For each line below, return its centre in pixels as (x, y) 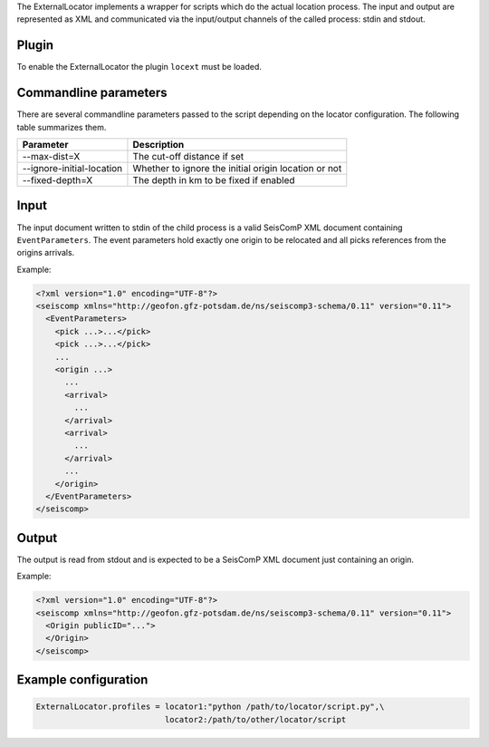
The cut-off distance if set (188, 156)
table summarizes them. (62, 127)
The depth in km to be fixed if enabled (214, 179)
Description (158, 144)
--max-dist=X (51, 156)
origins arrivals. (46, 253)
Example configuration (82, 680)
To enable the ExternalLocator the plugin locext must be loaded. (139, 67)
